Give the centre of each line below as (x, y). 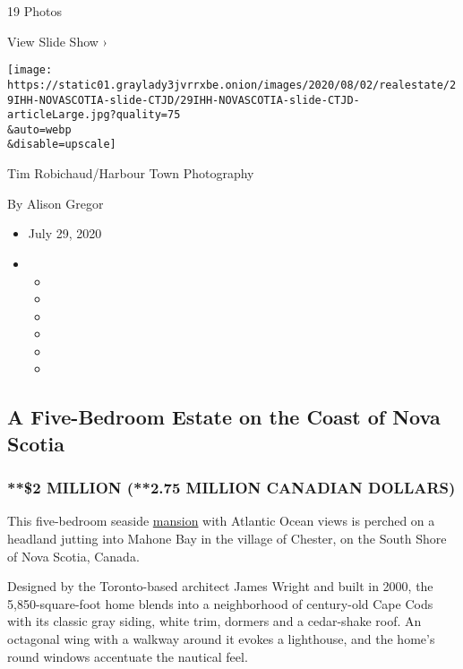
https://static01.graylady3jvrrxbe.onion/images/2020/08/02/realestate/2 (232, 85)
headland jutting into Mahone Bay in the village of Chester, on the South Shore (227, 539)
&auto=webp (39, 129)
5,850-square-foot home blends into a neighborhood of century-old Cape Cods (220, 603)
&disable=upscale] (62, 145)
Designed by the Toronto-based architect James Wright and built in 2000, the (220, 586)
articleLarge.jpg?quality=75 (94, 115)
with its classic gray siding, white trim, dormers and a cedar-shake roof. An (214, 621)
